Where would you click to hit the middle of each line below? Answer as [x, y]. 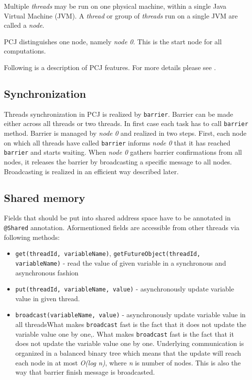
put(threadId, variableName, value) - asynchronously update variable [125, 289]
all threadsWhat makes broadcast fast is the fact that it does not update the [131, 324]
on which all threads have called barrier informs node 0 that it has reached [117, 142]
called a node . [24, 25]
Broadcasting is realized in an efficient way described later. [91, 171]
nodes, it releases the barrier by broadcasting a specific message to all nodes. [118, 161]
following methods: [32, 237]
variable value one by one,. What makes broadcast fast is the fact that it [125, 334]
